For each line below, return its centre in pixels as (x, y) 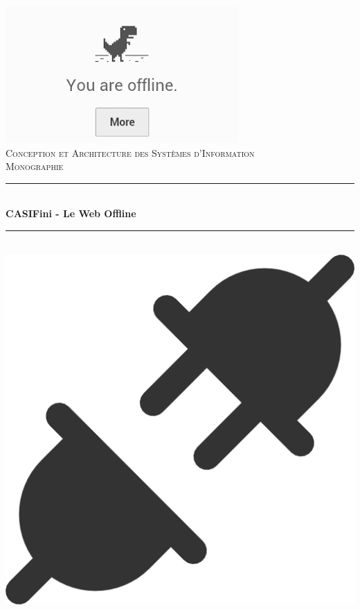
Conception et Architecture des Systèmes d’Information (130, 152)
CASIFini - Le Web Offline (71, 213)
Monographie (35, 166)
